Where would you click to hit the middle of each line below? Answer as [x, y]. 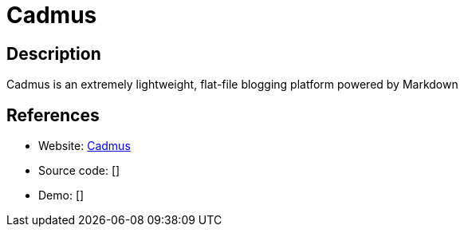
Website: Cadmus [85, 146]
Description [54, 53]
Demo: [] [61, 195]
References [53, 115]
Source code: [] [79, 171]
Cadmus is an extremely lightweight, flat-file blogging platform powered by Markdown [232, 85]
